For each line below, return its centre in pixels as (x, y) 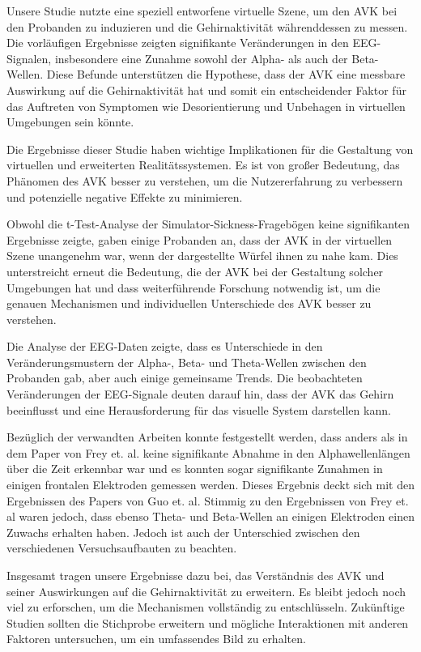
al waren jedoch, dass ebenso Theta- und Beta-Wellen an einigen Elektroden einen (210, 516)
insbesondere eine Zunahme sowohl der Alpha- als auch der (201, 58)
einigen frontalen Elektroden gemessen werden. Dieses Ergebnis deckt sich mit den (210, 485)
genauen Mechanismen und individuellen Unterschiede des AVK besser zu (189, 303)
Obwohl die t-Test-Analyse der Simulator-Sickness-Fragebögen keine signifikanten (208, 224)
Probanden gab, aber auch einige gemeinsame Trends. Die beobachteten (185, 378)
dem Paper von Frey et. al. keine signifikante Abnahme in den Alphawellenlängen (208, 452)
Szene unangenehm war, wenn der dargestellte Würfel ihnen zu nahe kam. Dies (202, 256)
